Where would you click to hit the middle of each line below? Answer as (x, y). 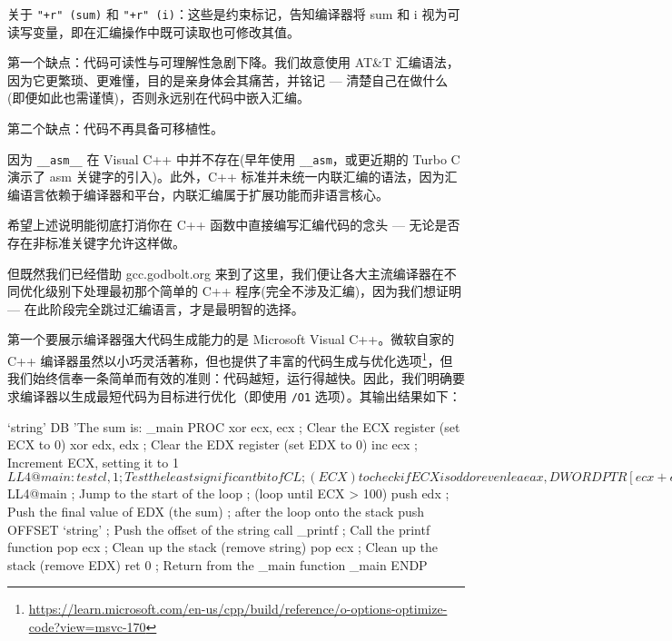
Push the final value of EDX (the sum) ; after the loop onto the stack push (216, 511)
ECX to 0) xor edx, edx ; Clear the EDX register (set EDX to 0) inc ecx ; (212, 444)
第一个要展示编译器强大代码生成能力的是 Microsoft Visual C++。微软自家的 (231, 339)
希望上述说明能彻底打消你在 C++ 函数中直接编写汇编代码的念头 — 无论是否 (234, 225)
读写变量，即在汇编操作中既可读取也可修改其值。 (153, 31)
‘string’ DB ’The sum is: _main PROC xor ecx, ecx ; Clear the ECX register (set (234, 426)
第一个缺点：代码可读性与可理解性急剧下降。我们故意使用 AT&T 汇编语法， (233, 62)
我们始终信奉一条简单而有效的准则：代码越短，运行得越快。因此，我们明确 (230, 378)
